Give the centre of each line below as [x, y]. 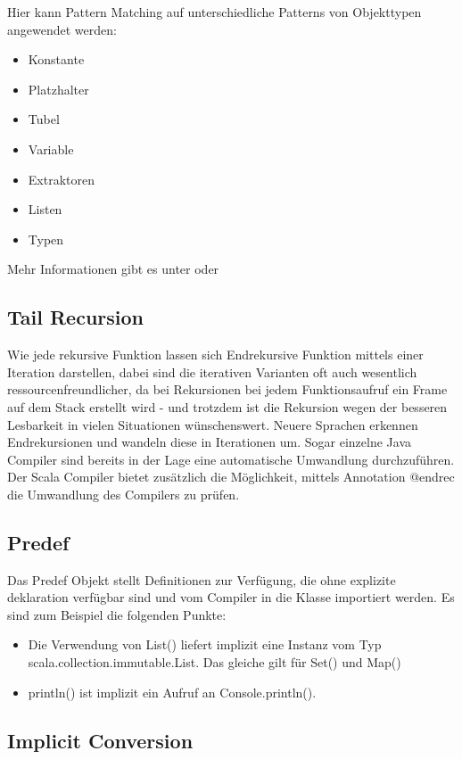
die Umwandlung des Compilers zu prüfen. [124, 494]
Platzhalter [58, 89]
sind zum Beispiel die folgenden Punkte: [117, 614]
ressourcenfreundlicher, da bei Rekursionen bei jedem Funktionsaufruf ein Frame [227, 389]
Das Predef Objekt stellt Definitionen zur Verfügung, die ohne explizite [202, 579]
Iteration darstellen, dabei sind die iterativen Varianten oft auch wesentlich [212, 371]
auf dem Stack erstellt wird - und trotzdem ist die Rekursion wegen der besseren [227, 406]
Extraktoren [61, 179]
